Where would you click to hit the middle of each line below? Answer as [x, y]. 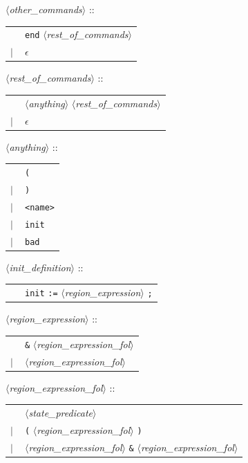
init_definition [40, 267]
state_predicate [60, 412]
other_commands [46, 9]
